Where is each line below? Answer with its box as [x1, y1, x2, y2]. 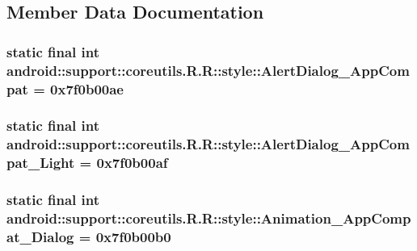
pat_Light [6, 153, 75, 173]
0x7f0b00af [96, 153, 168, 173]
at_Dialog [6, 226, 74, 246]
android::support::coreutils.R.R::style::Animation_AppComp [6, 208, 411, 228]
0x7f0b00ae [50, 78, 124, 98]
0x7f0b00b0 [95, 226, 171, 246]
